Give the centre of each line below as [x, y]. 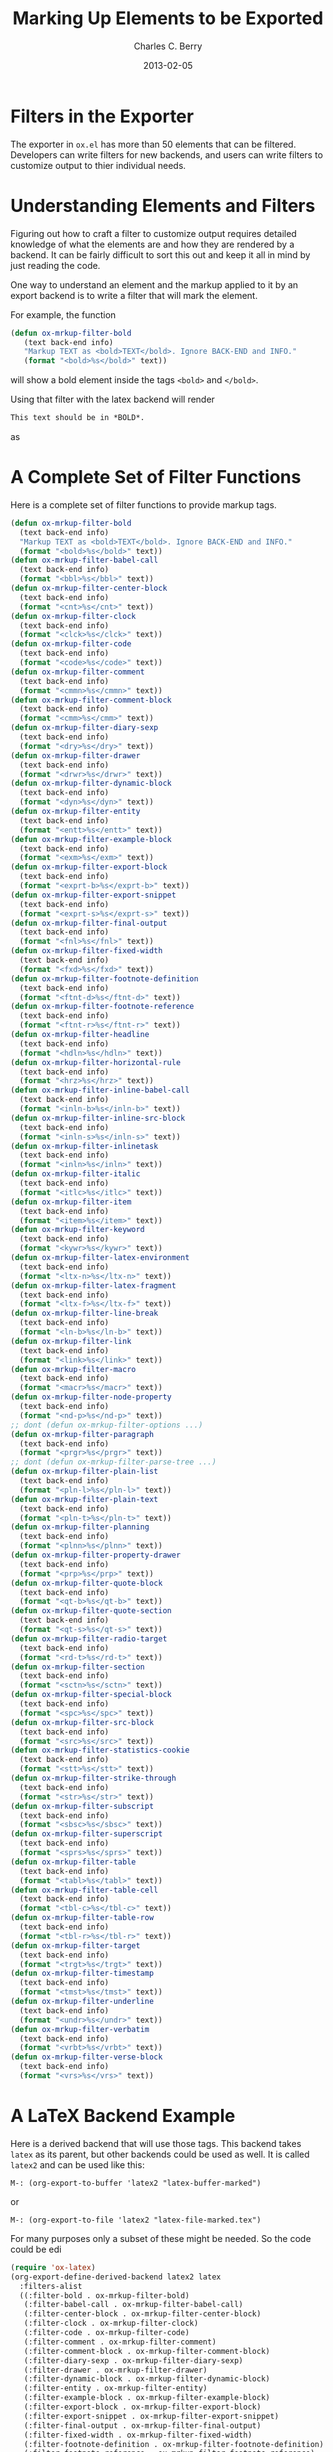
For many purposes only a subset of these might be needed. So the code [161, 2238]
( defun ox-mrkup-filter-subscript [82, 1806]
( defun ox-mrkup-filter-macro [73, 1369]
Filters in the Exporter [102, 116]
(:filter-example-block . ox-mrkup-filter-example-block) [147, 2398]
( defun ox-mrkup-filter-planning [80, 1527]
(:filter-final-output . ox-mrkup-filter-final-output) [142, 2425]
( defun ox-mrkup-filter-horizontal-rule [96, 1062]
